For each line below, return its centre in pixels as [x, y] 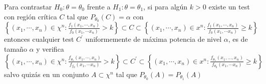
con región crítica [31, 16]
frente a [99, 6]
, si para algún [166, 6]
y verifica [50, 49]
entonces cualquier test [39, 39]
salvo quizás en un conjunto [47, 74]
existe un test [229, 6]
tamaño [16, 49]
